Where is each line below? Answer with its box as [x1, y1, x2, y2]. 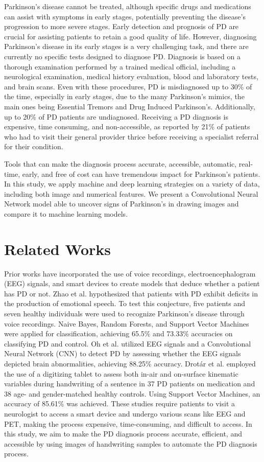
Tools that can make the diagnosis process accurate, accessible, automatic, [4, 158, 237, 169]
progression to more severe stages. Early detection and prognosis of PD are [4, 21, 239, 32]
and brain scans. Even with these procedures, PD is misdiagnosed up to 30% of [4, 81, 252, 91]
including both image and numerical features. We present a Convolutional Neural [4, 188, 258, 199]
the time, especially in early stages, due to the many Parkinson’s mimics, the [4, 91, 245, 102]
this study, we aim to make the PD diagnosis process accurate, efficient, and [4, 428, 242, 439]
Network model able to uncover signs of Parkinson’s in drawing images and [4, 198, 239, 209]
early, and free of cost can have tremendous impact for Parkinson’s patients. [22, 168, 260, 179]
